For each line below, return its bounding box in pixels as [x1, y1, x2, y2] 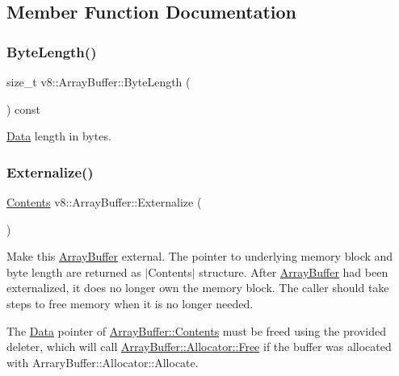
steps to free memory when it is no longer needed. [6, 295, 254, 311]
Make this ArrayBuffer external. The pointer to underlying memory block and [6, 248, 393, 265]
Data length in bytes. [6, 127, 111, 144]
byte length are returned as [6, 263, 141, 280]
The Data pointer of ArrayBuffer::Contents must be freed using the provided [6, 322, 386, 339]
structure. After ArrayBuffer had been [199, 263, 388, 280]
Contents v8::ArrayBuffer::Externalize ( [6, 194, 202, 210]
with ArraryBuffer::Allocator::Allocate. [6, 353, 199, 370]
